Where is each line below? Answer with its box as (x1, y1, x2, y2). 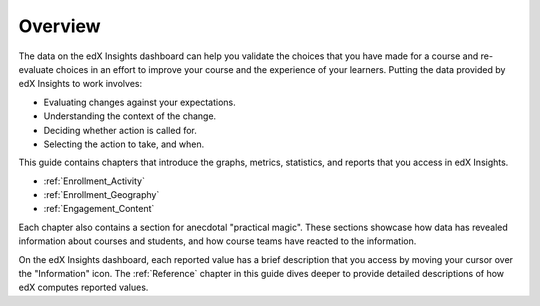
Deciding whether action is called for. (43, 124, 197, 136)
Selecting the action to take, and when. (43, 138, 205, 150)
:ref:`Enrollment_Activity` (43, 175, 145, 187)
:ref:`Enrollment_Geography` (43, 189, 160, 201)
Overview (18, 15, 101, 37)
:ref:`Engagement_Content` (43, 203, 155, 215)
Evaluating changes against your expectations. (43, 96, 237, 108)
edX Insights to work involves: (18, 78, 143, 90)
